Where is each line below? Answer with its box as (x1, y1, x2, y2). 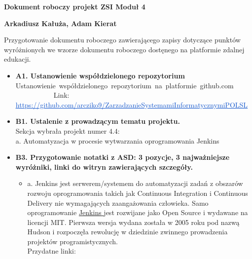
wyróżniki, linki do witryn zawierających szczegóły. (15, 161, 193, 172)
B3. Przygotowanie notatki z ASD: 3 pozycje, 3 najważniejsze (15, 152, 230, 162)
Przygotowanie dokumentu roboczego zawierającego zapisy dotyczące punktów (4, 35, 241, 45)
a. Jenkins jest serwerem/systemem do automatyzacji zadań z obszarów (27, 178, 243, 188)
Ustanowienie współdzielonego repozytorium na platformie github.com (15, 80, 234, 90)
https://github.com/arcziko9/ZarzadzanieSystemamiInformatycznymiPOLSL (15, 99, 248, 110)
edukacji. (4, 54, 31, 64)
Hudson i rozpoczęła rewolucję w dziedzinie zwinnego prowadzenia (27, 226, 228, 237)
